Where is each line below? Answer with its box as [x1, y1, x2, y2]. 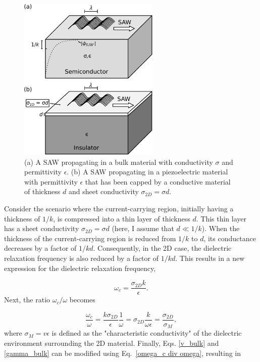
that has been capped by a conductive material [85, 176, 231, 187]
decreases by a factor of [4, 243, 77, 253]
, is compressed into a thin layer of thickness [53, 213, 190, 223]
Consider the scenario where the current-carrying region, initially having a [4, 203, 234, 214]
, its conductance [203, 233, 256, 243]
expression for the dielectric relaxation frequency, [4, 262, 156, 273]
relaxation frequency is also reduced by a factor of [4, 253, 159, 263]
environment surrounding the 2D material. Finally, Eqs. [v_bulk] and [4, 337, 219, 348]
